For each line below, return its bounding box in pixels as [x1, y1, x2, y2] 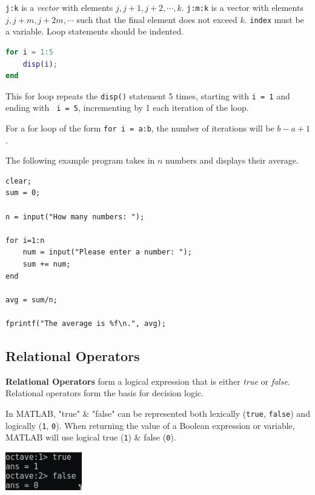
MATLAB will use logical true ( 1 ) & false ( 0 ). [5, 431, 176, 444]
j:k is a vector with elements [5, 1, 113, 13]
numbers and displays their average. [165, 154, 299, 167]
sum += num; [22, 260, 71, 268]
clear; [5, 176, 31, 185]
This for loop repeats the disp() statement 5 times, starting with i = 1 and [5, 89, 290, 102]
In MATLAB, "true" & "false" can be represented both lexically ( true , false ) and [5, 407, 310, 419]
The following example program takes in [5, 154, 155, 167]
